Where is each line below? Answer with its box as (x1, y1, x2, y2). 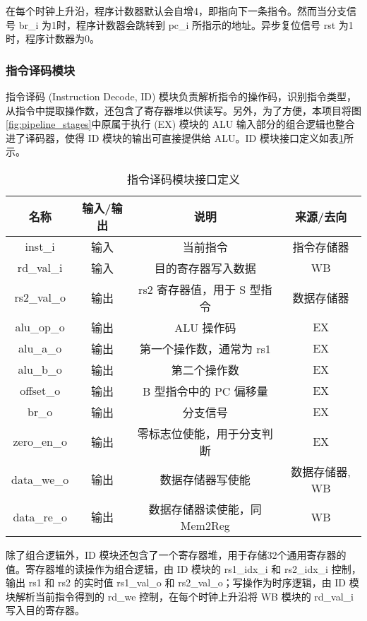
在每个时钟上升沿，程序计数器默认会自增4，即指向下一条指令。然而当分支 (6, 4, 347, 18)
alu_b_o (18, 361, 62, 378)
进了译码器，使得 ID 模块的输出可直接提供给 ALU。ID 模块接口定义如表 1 (6, 130, 344, 145)
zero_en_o (13, 433, 67, 450)
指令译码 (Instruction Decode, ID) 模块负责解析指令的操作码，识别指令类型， (6, 89, 357, 103)
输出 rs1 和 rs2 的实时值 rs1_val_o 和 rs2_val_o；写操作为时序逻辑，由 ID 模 (6, 575, 359, 590)
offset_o (20, 382, 61, 399)
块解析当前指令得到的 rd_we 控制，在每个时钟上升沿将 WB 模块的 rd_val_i (6, 589, 354, 603)
